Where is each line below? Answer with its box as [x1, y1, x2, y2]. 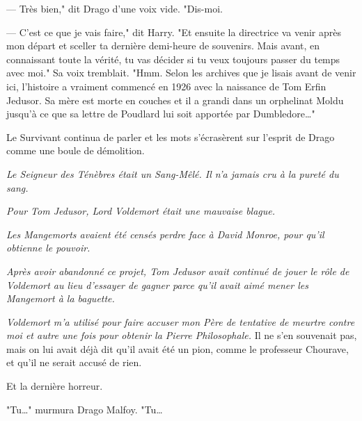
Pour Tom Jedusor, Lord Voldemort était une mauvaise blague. [6, 204, 276, 218]
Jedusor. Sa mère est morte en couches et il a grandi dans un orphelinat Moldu [6, 92, 344, 107]
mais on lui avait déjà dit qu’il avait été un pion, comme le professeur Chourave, [6, 341, 349, 356]
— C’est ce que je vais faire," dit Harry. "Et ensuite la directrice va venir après [6, 24, 341, 39]
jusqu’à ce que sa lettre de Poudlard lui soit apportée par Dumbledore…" [6, 106, 315, 121]
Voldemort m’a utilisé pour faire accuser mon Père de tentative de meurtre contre [6, 314, 355, 329]
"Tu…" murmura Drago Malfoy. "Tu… [6, 402, 163, 416]
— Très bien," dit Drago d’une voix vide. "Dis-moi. [6, 1, 223, 15]
